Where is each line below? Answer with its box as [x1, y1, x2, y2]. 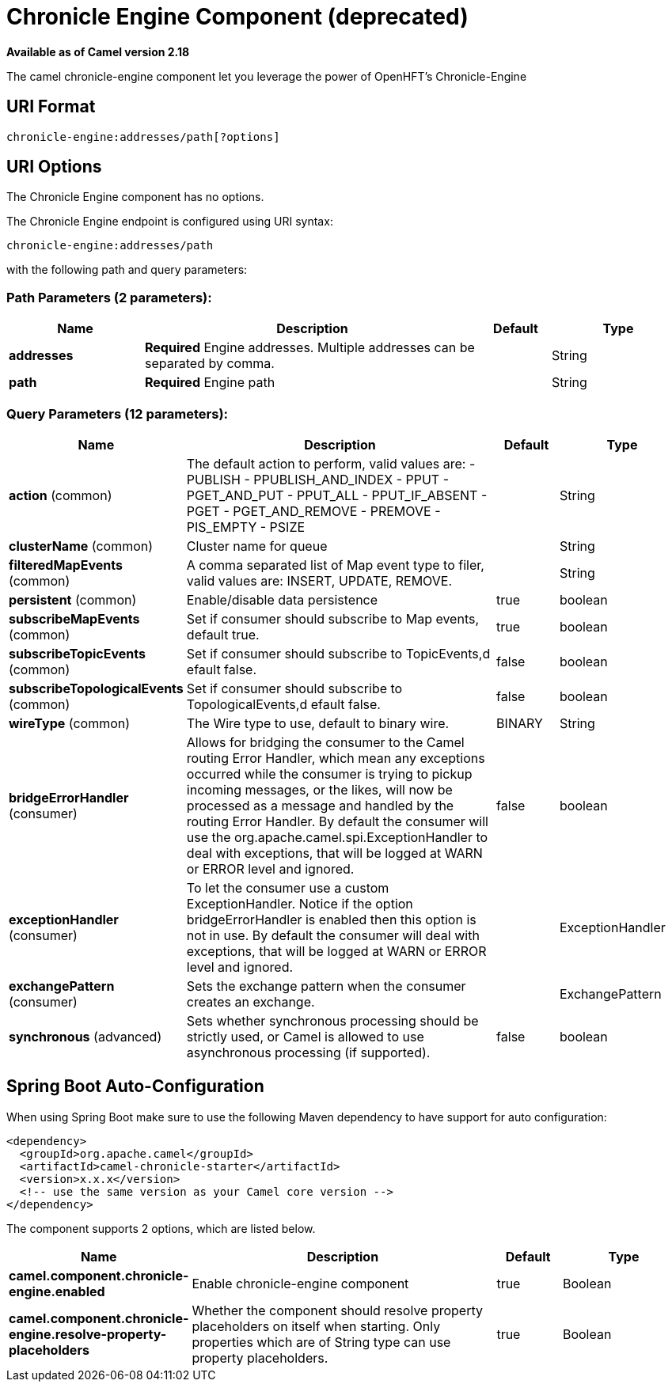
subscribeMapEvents [9, 610, 140, 627]
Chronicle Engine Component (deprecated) [6, 3, 469, 30]
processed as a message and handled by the [186, 797, 454, 813]
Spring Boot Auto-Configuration [6, 1076, 264, 1097]
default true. [186, 626, 260, 643]
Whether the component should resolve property [192, 1302, 483, 1318]
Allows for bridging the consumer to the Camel [186, 734, 465, 750]
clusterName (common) [9, 537, 154, 554]
